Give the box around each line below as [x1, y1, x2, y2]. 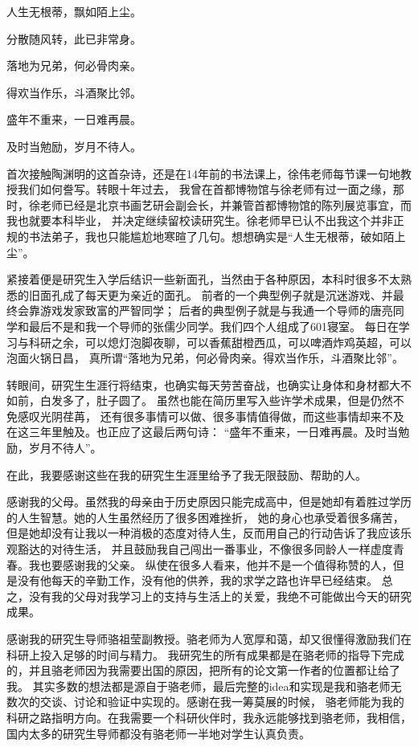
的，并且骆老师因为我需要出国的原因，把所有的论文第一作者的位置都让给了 [6, 662, 400, 679]
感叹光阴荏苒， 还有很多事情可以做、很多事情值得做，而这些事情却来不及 [17, 407, 404, 424]
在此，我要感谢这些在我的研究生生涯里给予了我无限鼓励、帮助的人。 [6, 466, 367, 483]
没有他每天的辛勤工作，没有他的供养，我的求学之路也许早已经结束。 [17, 572, 378, 589]
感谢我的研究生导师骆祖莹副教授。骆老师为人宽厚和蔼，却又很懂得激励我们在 [6, 631, 412, 647]
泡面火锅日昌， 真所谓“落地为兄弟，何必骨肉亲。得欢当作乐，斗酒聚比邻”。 [6, 349, 404, 366]
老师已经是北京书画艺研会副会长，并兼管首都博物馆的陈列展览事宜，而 [39, 196, 412, 213]
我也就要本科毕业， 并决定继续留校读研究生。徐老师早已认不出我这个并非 [6, 212, 393, 229]
